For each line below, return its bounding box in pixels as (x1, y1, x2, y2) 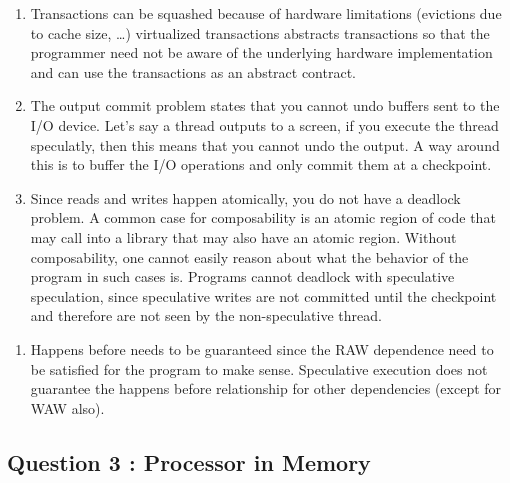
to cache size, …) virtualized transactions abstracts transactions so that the (30, 22, 490, 43)
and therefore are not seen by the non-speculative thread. (30, 305, 382, 326)
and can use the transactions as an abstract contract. (30, 61, 357, 82)
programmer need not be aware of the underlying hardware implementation (30, 42, 493, 63)
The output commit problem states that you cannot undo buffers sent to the (30, 95, 500, 116)
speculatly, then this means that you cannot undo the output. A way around (30, 134, 500, 155)
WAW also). (30, 397, 105, 418)
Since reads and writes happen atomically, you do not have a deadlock (30, 187, 461, 208)
